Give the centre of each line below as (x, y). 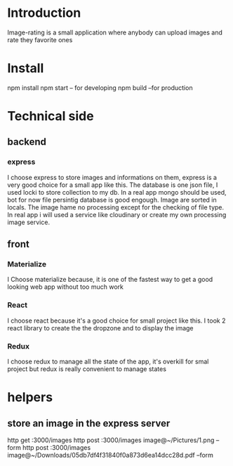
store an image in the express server (89, 423)
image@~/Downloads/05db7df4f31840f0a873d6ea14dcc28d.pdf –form (111, 455)
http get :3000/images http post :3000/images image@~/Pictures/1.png (111, 440)
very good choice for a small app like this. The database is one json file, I (113, 185)
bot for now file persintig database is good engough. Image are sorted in (112, 200)
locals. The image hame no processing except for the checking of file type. (116, 207)
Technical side (51, 116)
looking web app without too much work (66, 287)
